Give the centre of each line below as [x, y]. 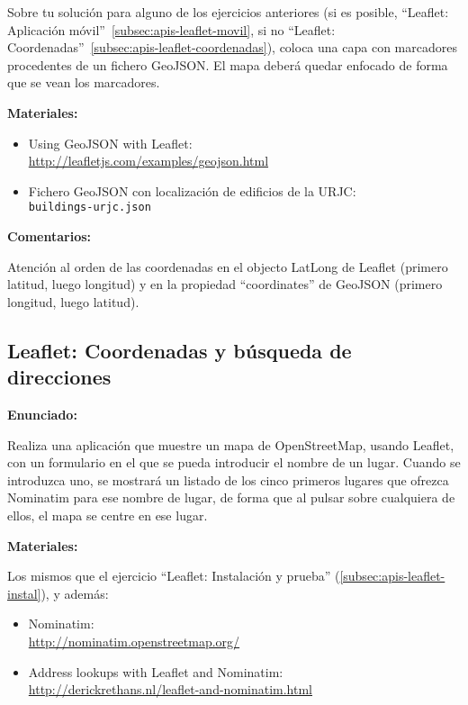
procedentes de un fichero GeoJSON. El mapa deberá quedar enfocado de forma [228, 64]
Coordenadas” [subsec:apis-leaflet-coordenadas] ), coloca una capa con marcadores [232, 47]
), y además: [75, 593]
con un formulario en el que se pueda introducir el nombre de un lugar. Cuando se [234, 462]
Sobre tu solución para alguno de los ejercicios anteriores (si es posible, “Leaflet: [228, 12]
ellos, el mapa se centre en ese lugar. [108, 515]
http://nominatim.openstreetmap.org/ [134, 641]
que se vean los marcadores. [84, 82]
